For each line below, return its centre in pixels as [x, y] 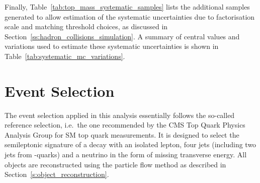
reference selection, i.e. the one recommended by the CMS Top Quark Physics [125, 125]
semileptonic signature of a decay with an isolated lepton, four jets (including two [131, 144]
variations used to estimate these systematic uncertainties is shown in [112, 46]
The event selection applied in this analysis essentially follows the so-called [120, 115]
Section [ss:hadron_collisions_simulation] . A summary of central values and [122, 36]
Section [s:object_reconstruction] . [57, 174]
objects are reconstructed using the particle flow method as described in [115, 164]
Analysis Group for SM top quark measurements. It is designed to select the [122, 134]
